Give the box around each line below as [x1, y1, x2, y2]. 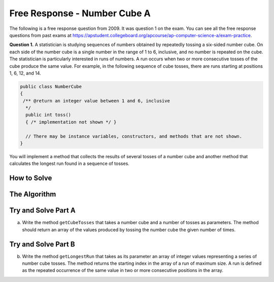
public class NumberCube [20, 84, 82, 89]
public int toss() [25, 112, 71, 118]
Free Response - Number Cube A [9, 8, 151, 19]
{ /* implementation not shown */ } [25, 119, 117, 125]
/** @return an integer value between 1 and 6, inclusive [23, 98, 170, 103]
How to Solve [9, 174, 52, 183]
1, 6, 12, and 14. [9, 70, 41, 76]
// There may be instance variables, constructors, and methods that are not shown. [25, 133, 243, 139]
